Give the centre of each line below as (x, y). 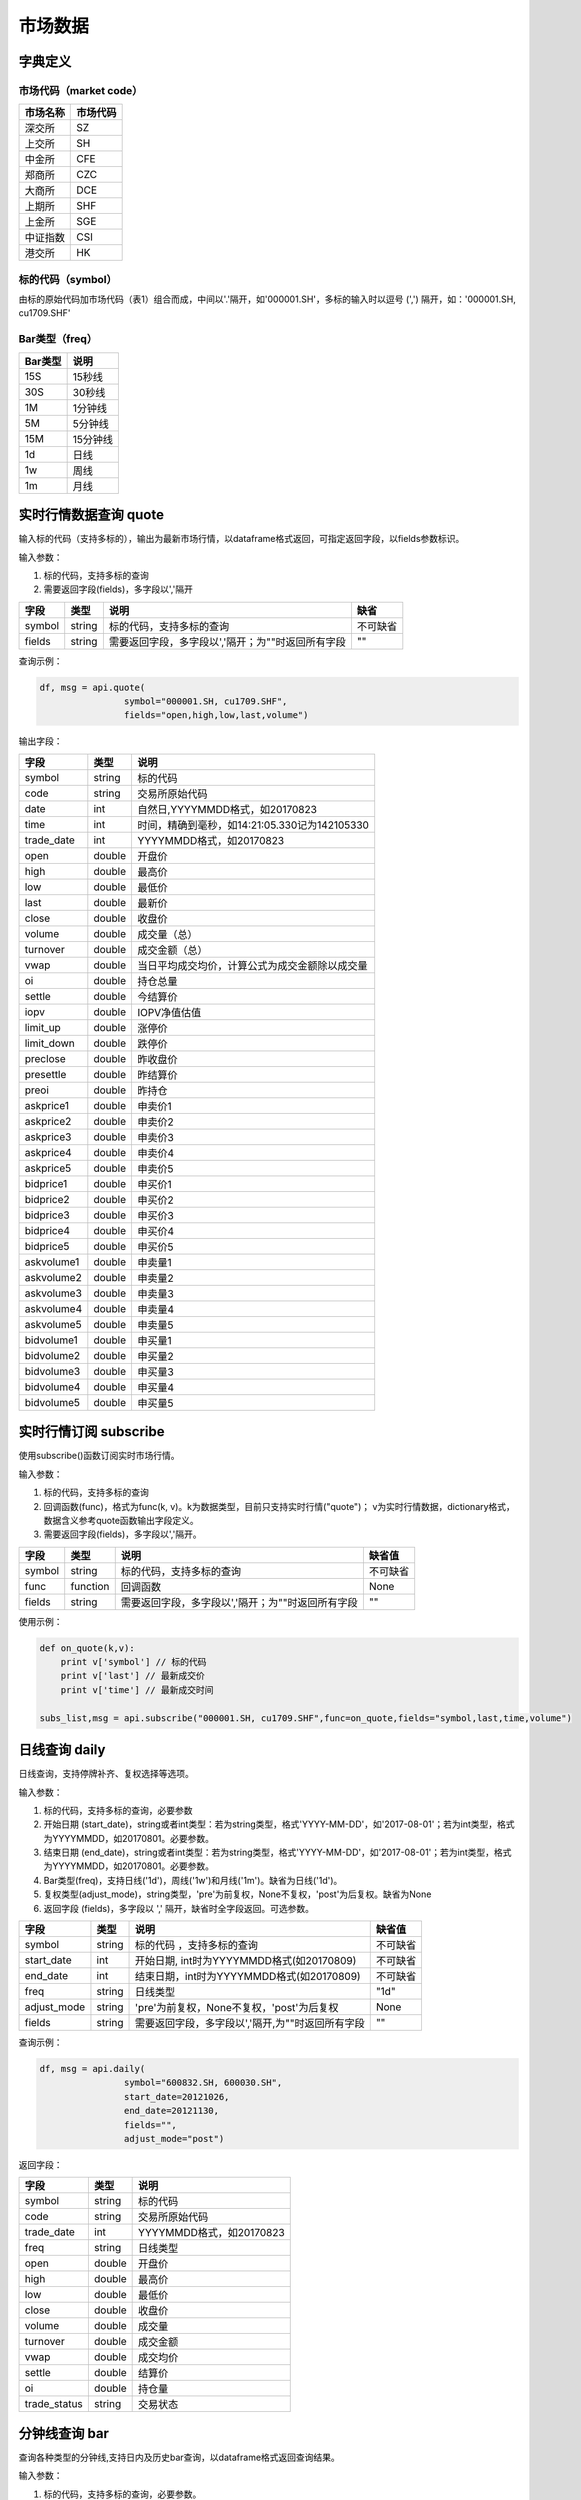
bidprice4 (47, 1230)
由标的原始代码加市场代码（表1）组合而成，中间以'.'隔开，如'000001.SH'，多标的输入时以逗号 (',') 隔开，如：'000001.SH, (267, 299)
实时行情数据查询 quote (91, 515)
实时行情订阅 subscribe (91, 1431)
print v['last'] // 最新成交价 (132, 1676)
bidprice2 (47, 1199)
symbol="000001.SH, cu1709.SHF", (205, 701)
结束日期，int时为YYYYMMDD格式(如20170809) (248, 1977)
